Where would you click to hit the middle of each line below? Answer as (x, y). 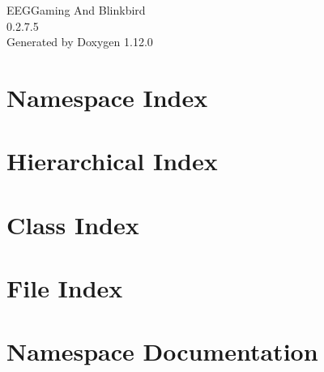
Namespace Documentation (162, 351)
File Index (65, 288)
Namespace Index (107, 97)
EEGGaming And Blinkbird (76, 10)
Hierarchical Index (112, 161)
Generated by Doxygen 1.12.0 (80, 42)
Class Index (73, 224)
